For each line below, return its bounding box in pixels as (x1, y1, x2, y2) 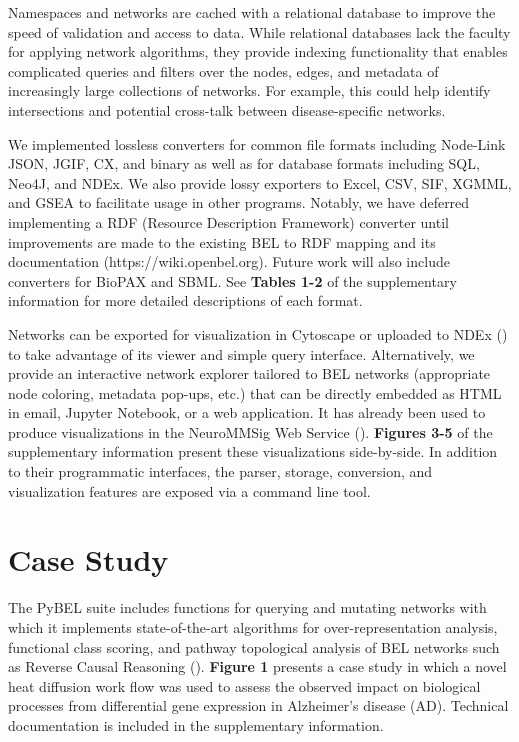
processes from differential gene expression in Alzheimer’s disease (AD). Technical (8, 695, 509, 716)
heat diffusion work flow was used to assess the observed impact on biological (8, 675, 481, 696)
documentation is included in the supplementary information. (8, 714, 384, 735)
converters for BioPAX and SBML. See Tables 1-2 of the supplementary (8, 270, 457, 291)
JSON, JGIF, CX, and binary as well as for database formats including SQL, (8, 153, 480, 174)
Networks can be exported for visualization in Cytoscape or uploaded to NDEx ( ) (8, 323, 508, 344)
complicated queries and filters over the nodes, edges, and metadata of (8, 60, 439, 81)
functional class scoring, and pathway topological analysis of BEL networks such (8, 636, 500, 657)
